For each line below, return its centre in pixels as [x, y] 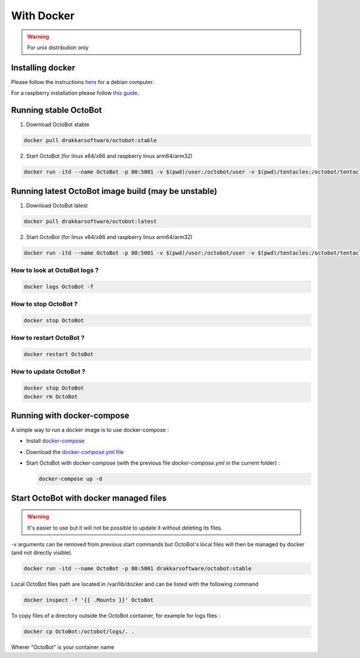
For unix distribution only [58, 47]
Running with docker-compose [70, 415]
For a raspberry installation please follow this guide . [75, 93]
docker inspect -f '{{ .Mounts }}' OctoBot [89, 600]
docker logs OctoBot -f [59, 286]
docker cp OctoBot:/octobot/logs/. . [79, 632]
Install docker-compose [55, 441]
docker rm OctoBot [51, 397]
